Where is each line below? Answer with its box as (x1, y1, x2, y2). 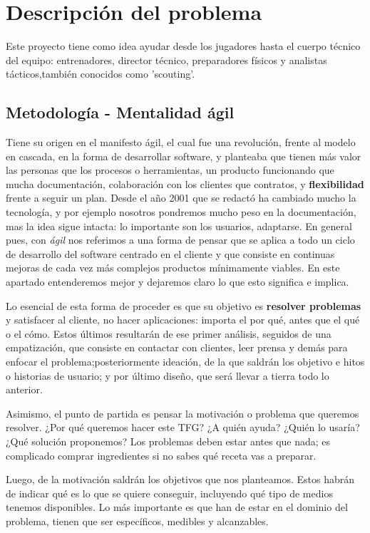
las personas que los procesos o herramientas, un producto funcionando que (6, 162, 334, 177)
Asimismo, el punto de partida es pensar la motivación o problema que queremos (6, 405, 359, 420)
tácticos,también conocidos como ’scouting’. (6, 66, 195, 81)
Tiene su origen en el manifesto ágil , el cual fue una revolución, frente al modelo (6, 135, 356, 150)
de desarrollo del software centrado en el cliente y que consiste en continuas (6, 246, 335, 261)
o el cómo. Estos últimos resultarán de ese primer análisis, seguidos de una (6, 326, 332, 341)
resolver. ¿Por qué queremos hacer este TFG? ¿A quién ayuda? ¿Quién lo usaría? (6, 420, 360, 435)
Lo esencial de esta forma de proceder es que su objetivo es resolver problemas (6, 298, 361, 313)
